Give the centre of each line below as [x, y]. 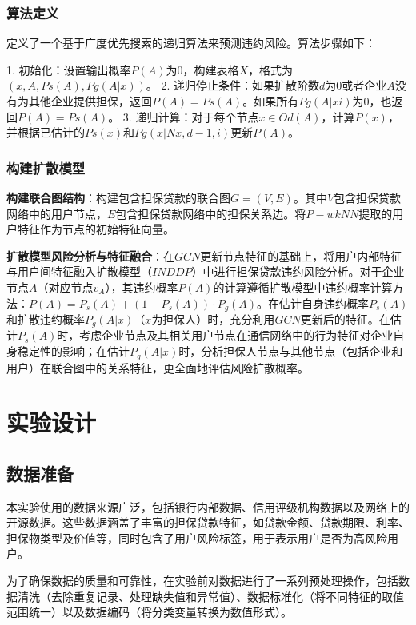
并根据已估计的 [46, 132]
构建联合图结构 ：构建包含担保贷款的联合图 [118, 197]
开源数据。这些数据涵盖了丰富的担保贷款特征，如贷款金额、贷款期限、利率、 [208, 522]
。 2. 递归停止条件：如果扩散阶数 [233, 85]
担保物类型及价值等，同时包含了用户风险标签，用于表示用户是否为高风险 [197, 537]
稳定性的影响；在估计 [73, 351]
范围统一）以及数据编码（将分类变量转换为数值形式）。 [149, 612]
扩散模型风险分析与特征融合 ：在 [90, 255]
